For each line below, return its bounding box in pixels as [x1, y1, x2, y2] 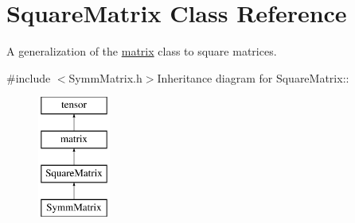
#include [6, 69, 51, 86]
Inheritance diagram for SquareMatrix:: [157, 69, 349, 86]
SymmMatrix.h [68, 69, 142, 86]
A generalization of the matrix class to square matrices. [6, 43, 277, 60]
